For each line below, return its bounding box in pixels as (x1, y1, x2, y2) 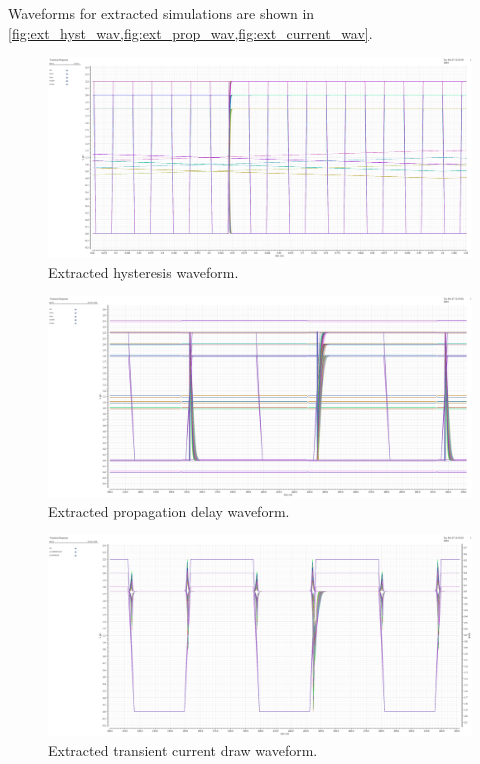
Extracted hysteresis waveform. (48, 261, 239, 282)
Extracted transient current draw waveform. (48, 739, 318, 760)
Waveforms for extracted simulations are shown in (8, 3, 315, 23)
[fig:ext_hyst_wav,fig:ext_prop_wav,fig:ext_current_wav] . (8, 22, 373, 43)
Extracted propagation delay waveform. (48, 500, 290, 521)
